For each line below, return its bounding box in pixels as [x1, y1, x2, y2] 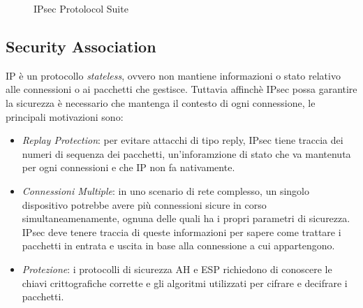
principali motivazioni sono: [6, 109, 124, 124]
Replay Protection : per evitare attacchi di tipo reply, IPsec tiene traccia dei [22, 133, 343, 147]
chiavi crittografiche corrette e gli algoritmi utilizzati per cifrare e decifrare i [22, 275, 348, 290]
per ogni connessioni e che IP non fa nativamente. [22, 160, 235, 175]
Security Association [6, 35, 156, 57]
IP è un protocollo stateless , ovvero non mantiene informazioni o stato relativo [6, 68, 341, 82]
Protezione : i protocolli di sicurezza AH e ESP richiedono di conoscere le [22, 261, 332, 276]
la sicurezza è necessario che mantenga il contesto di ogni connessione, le [6, 95, 316, 110]
